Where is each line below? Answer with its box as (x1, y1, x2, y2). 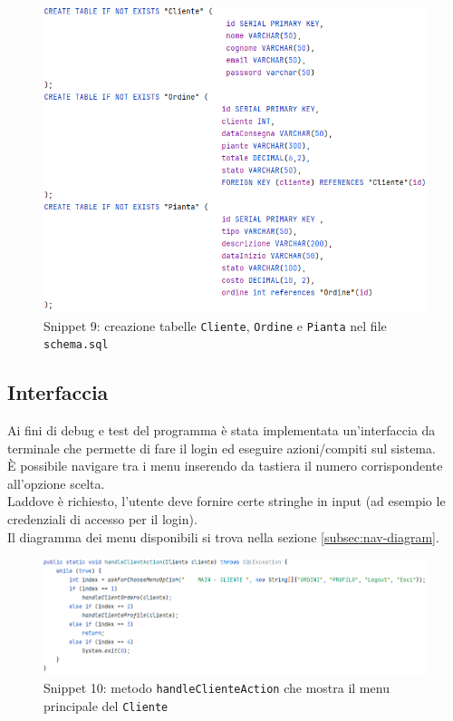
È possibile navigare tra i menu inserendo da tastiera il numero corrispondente (7, 456, 443, 475)
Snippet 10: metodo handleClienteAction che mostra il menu (43, 678, 390, 697)
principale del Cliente (43, 696, 169, 715)
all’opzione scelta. (7, 473, 105, 492)
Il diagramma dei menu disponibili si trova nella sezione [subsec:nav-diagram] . (7, 527, 439, 546)
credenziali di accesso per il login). (7, 510, 198, 529)
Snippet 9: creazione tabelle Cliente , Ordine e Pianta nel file (43, 316, 387, 335)
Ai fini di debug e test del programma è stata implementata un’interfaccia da (7, 421, 436, 440)
